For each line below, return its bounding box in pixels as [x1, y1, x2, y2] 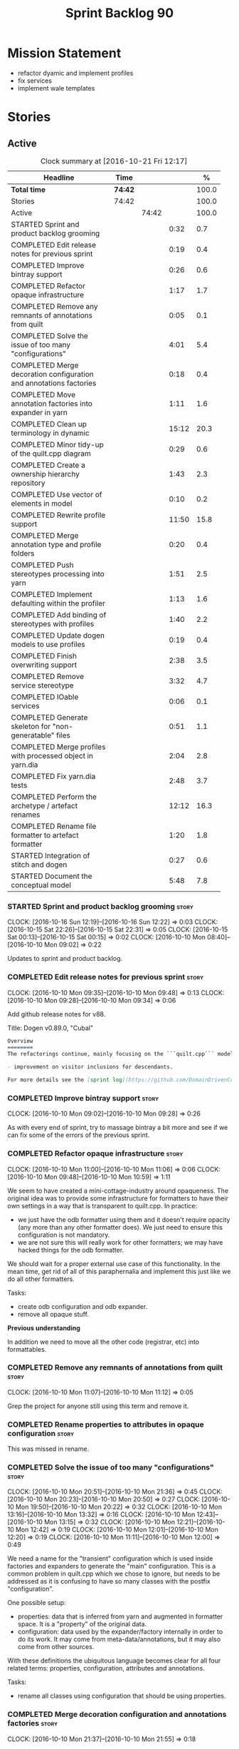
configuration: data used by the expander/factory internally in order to [17, 1628, 223, 1636]
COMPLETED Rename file [11, 821, 97, 831]
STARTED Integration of [11, 850, 90, 860]
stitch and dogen [11, 860, 68, 870]
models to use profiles [11, 639, 85, 649]
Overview [7, 1037, 33, 1044]
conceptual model [11, 879, 71, 889]
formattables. [7, 1345, 47, 1353]
